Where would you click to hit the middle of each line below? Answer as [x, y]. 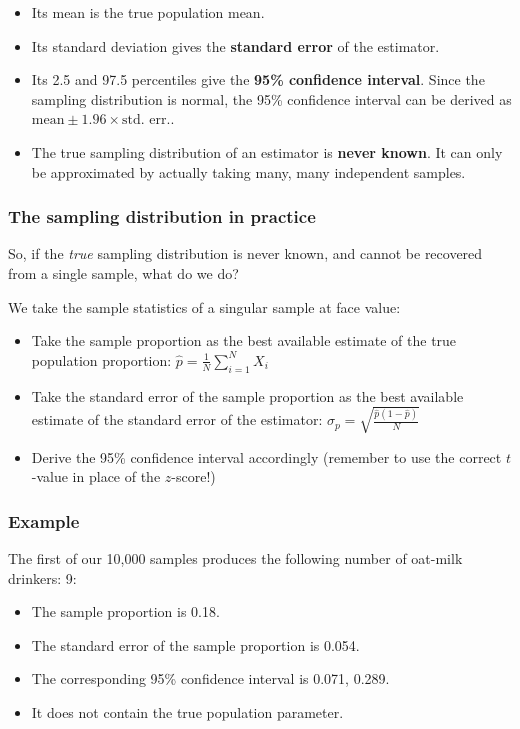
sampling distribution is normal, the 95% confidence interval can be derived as [271, 98]
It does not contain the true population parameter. [187, 712]
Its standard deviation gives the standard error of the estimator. [235, 45]
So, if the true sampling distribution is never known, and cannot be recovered [245, 253]
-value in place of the [96, 476]
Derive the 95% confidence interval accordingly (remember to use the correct [266, 456]
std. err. [146, 120]
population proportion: [101, 359]
